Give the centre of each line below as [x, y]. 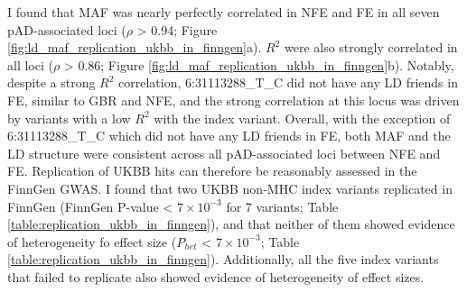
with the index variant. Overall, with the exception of [302, 118]
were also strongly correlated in [371, 47]
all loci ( [30, 64]
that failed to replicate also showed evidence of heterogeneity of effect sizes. [216, 276]
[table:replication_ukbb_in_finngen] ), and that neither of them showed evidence [231, 224]
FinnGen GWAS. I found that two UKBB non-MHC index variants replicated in [230, 188]
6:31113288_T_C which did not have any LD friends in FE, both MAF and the [229, 136]
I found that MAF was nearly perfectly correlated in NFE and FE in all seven [224, 12]
